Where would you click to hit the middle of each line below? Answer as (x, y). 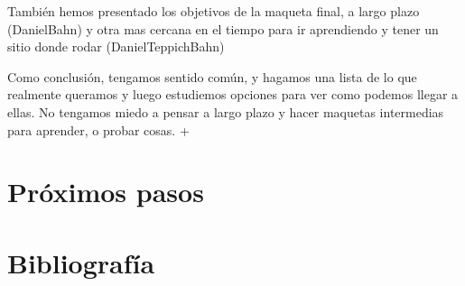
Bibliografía (81, 262)
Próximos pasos (106, 192)
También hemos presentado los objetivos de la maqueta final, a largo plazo (214, 11)
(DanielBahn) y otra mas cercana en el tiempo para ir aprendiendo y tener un (223, 28)
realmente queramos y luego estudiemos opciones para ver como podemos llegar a (233, 94)
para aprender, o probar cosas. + (98, 129)
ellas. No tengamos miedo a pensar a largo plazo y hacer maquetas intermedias (226, 111)
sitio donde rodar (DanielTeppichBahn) (116, 46)
